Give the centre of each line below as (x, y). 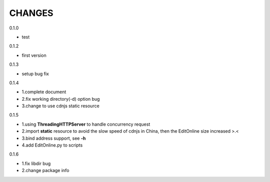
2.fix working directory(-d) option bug (61, 99)
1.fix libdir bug (36, 163)
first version (34, 55)
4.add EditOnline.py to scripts (52, 145)
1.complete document (44, 92)
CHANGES (31, 13)
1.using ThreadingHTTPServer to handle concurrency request (86, 124)
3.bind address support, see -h (54, 138)
